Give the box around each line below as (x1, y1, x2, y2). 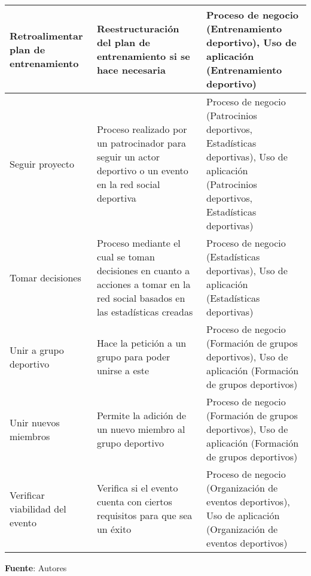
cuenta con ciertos (96, 495, 172, 508)
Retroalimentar (10, 28, 83, 43)
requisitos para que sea (96, 508, 193, 522)
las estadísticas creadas (96, 305, 193, 319)
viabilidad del (10, 501, 66, 516)
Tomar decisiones (10, 270, 81, 284)
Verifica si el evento (96, 481, 178, 495)
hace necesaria (96, 63, 166, 77)
